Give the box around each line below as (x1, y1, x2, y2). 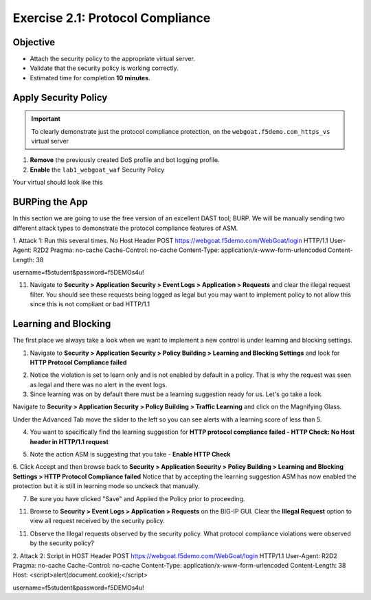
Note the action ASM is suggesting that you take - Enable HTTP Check (30, 450, 231, 459)
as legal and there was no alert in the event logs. (30, 380, 168, 389)
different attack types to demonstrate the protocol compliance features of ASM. (12, 224, 238, 232)
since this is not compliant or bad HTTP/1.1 (30, 300, 150, 308)
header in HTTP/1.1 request (30, 437, 109, 446)
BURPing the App (12, 196, 89, 208)
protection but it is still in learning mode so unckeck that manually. (12, 482, 201, 490)
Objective (12, 36, 56, 48)
